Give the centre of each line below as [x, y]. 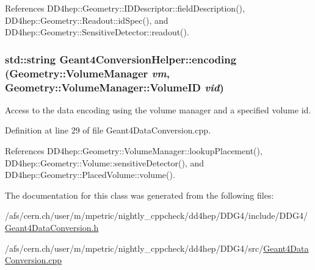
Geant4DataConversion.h [52, 227]
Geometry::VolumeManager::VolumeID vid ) [114, 87]
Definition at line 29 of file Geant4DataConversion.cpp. [108, 130]
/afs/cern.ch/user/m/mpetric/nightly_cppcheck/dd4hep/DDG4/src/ [134, 248]
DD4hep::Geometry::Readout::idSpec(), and [87, 20]
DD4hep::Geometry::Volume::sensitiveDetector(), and [105, 162]
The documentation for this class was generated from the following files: [139, 195]
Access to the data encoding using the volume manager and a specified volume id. [158, 109]
